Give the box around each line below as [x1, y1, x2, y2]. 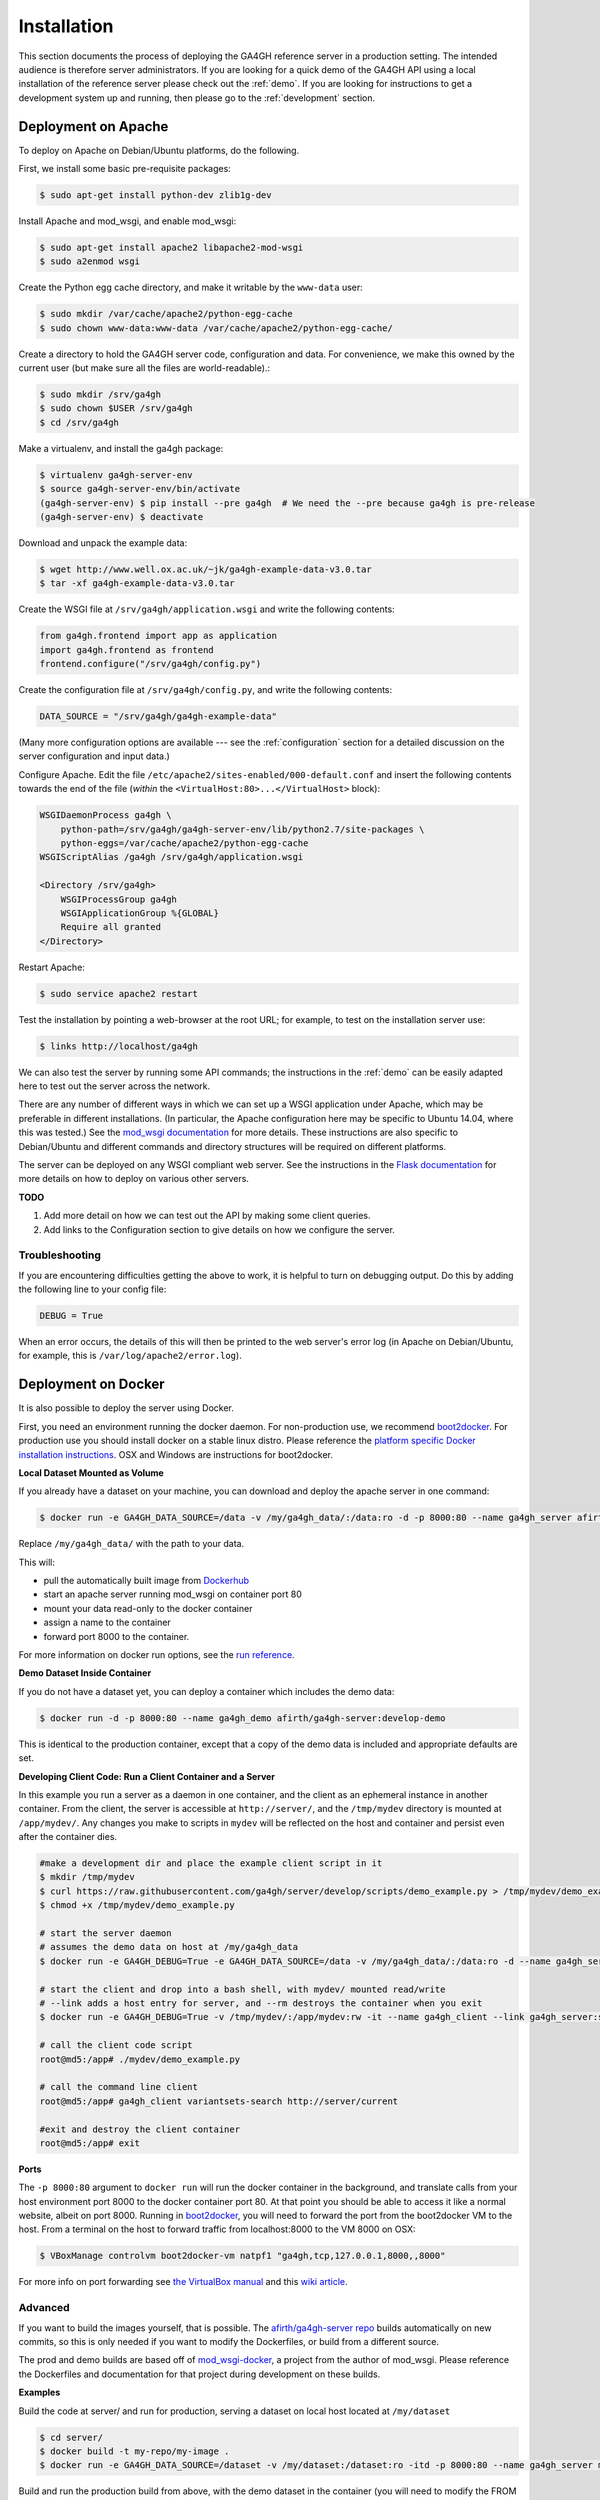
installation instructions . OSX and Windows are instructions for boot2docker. [18, 1448, 334, 1460]
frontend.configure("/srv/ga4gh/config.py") [39, 658, 262, 670]
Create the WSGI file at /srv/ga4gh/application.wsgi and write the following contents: [18, 603, 395, 615]
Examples [18, 2386, 61, 2399]
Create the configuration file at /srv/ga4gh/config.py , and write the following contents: [18, 684, 393, 696]
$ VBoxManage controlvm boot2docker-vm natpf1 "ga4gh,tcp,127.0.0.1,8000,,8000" [39, 2250, 446, 2262]
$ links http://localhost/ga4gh [39, 1040, 199, 1052]
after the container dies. [18, 1831, 118, 1843]
